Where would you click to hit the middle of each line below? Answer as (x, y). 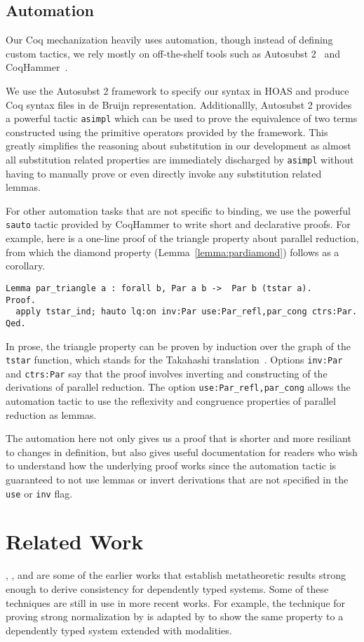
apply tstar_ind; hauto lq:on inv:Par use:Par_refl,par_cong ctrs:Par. (187, 312)
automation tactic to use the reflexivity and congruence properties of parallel (171, 401)
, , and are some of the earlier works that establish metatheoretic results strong (176, 575)
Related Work (75, 541)
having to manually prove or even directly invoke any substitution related (164, 173)
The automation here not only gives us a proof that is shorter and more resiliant (178, 438)
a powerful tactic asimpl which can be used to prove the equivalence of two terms (182, 118)
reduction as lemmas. (51, 414)
